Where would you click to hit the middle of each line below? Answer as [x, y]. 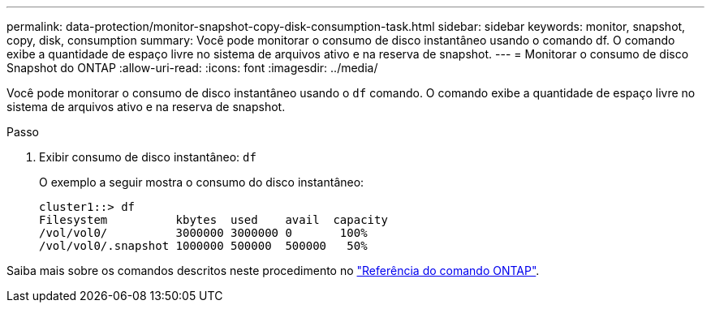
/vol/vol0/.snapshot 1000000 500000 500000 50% [203, 246]
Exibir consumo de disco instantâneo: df [148, 157]
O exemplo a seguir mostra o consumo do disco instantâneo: [202, 182]
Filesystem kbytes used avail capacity [213, 220]
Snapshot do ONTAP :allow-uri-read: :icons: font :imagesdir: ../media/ [192, 68]
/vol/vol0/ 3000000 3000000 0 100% [203, 233]
